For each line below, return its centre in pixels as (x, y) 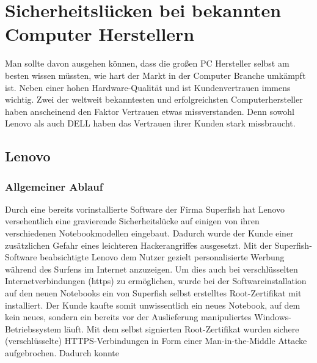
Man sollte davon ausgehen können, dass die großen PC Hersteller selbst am (147, 63)
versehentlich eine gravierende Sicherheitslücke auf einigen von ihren (132, 221)
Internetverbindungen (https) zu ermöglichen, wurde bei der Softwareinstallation (156, 281)
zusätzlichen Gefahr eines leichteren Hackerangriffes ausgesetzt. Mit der (138, 245)
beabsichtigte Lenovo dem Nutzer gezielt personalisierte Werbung (162, 257)
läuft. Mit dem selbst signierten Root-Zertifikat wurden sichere (181, 328)
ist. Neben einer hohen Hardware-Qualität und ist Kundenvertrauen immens (148, 87)
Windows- (273, 317)
